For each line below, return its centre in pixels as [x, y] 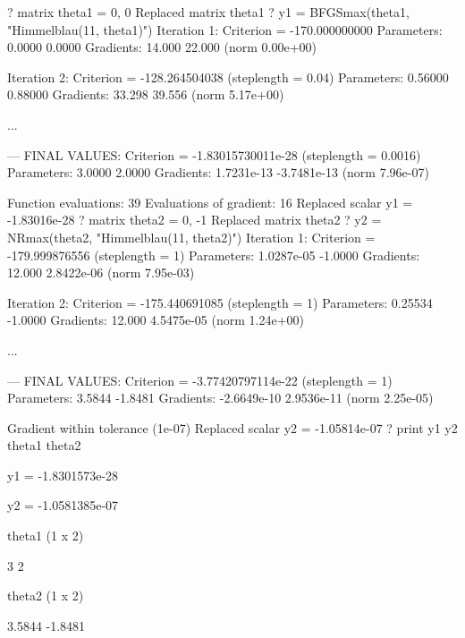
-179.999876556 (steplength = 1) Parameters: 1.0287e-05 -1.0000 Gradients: [214, 255]
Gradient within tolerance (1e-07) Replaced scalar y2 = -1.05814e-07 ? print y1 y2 [232, 427]
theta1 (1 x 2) [46, 536]
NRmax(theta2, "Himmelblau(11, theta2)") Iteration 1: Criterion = [191, 237]
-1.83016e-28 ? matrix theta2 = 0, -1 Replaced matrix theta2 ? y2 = [194, 220]
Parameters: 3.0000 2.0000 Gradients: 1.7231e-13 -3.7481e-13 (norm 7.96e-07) [218, 172]
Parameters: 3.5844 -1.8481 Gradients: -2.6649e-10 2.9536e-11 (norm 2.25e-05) [220, 398]
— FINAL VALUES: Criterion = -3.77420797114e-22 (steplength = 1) [200, 380]
